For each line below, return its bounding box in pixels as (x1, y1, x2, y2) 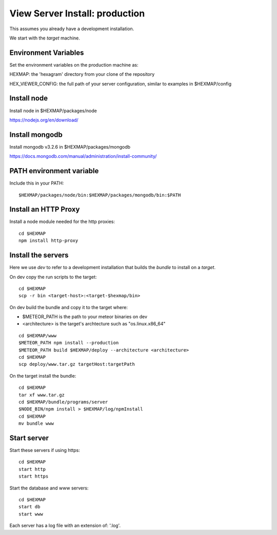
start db (18, 504, 41, 510)
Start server (9, 434, 49, 442)
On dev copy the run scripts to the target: (9, 274, 97, 280)
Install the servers (9, 251, 69, 260)
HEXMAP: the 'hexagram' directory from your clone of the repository (9, 71, 155, 77)
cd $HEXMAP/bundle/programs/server (18, 399, 108, 405)
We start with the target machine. (9, 35, 81, 41)
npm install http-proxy (18, 238, 78, 243)
